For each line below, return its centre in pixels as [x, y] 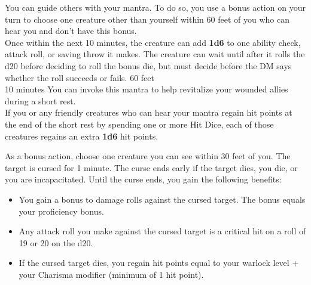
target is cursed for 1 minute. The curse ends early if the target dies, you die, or [151, 167]
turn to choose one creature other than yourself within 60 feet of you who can [147, 19]
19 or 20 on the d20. [56, 242]
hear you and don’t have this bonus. [71, 31]
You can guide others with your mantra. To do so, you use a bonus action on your [155, 7]
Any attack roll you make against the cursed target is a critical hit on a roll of [162, 231]
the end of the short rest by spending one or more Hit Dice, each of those [139, 124]
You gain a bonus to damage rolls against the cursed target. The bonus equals [162, 199]
